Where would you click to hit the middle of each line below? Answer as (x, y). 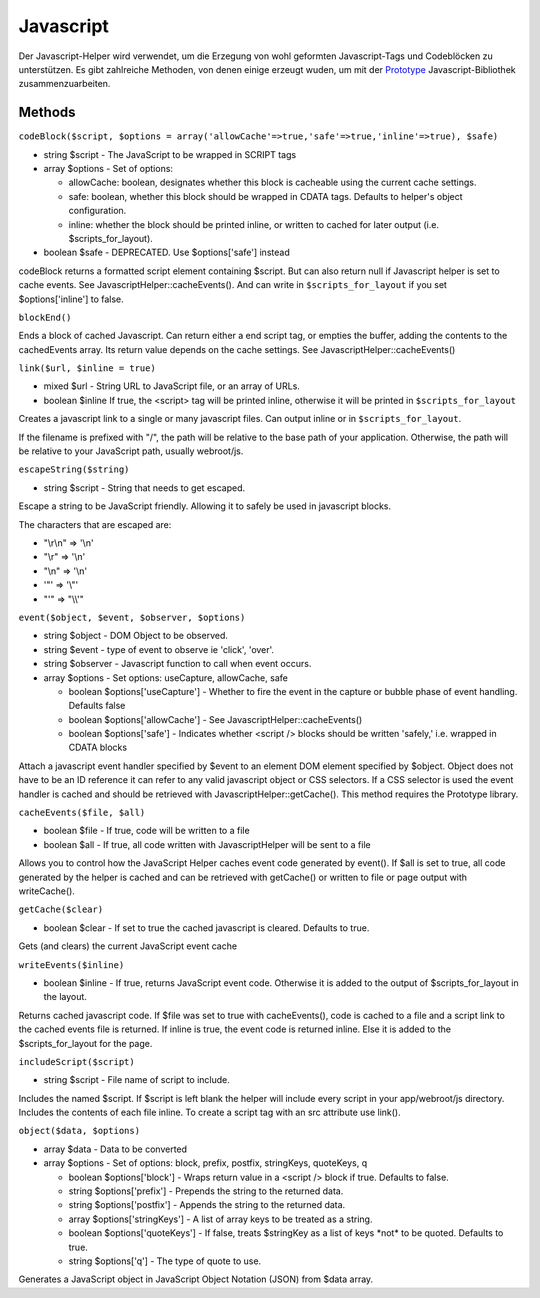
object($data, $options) (79, 1131)
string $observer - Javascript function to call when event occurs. (177, 664)
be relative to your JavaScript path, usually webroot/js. (131, 451)
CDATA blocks (98, 747)
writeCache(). (46, 891)
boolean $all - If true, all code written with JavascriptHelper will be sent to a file (207, 844)
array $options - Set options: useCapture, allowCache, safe (166, 677)
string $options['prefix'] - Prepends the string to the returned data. (206, 1191)
